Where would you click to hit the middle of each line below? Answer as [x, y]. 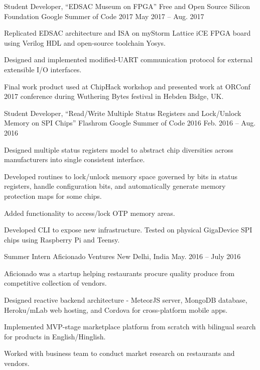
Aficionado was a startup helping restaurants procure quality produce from [119, 273]
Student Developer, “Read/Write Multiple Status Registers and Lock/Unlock [123, 113]
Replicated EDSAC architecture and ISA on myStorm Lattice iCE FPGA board [127, 33]
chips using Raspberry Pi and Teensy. [62, 239]
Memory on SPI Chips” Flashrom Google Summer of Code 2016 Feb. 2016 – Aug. [130, 123]
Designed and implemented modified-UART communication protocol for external [128, 59]
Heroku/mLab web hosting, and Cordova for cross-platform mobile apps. [116, 310]
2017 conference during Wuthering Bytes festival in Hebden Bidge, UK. [114, 96]
